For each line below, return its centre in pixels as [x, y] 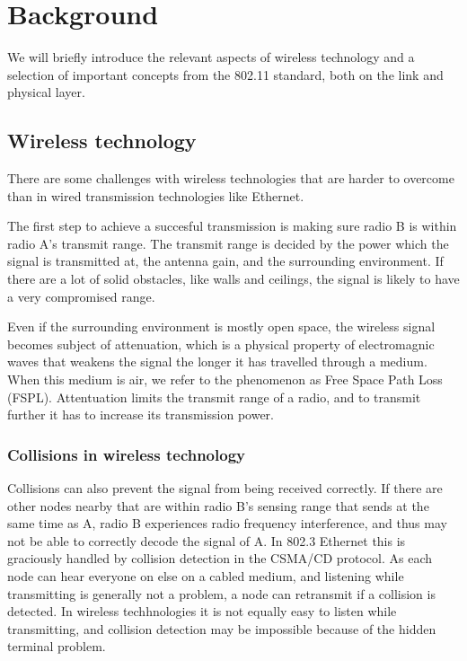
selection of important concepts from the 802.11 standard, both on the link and [225, 74]
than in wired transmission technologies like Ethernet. [156, 195]
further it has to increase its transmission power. [141, 414]
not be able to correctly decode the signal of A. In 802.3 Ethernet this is [207, 540]
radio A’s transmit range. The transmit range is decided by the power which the [228, 243]
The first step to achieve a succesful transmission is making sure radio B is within [232, 226]
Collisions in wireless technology [126, 454]
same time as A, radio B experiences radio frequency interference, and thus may [227, 523]
